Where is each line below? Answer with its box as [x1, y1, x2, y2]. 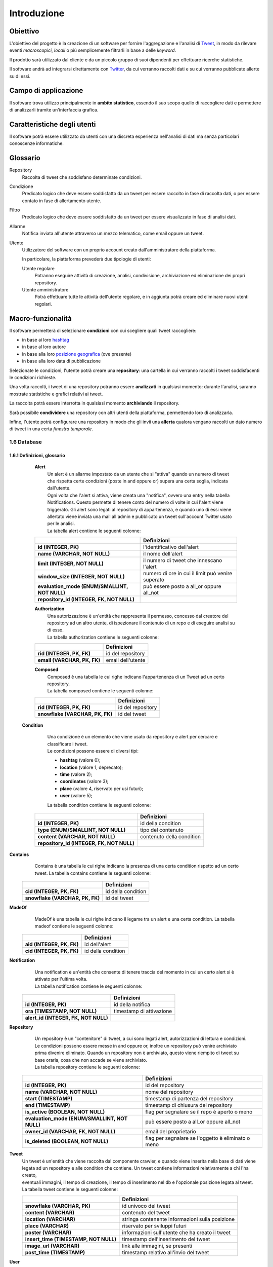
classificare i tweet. [47, 740, 88, 747]
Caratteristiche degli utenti [9, 120, 96, 129]
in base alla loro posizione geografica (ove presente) [22, 351, 132, 357]
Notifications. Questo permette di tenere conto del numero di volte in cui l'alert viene [47, 499, 223, 505]
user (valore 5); [60, 793, 93, 799]
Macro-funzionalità [9, 314, 72, 323]
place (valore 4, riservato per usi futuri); [60, 786, 144, 792]
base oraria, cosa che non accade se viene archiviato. [34, 1057, 148, 1063]
